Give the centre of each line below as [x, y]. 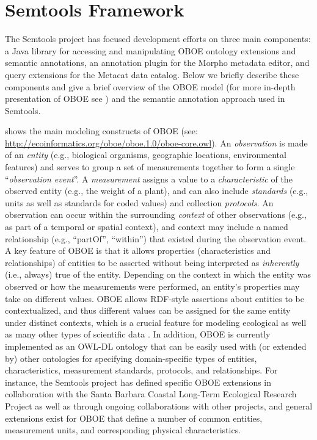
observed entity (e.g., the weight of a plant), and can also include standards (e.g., [157, 191]
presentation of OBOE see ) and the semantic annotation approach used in [145, 99]
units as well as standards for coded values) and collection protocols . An [139, 202]
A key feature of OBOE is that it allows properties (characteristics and [138, 251]
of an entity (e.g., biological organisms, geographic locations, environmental [146, 155]
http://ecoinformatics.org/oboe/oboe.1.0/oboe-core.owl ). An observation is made [156, 142]
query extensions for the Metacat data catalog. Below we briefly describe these [152, 74]
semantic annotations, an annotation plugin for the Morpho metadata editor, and [157, 63]
